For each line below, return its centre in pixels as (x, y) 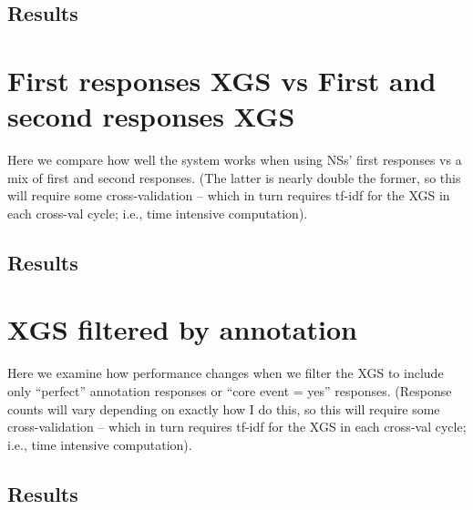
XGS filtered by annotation (182, 329)
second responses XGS (151, 116)
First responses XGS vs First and (222, 80)
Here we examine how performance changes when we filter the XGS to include (226, 373)
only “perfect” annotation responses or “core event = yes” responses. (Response (230, 390)
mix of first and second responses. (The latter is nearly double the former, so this (234, 177)
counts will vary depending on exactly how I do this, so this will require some (224, 408)
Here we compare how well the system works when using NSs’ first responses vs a (235, 160)
